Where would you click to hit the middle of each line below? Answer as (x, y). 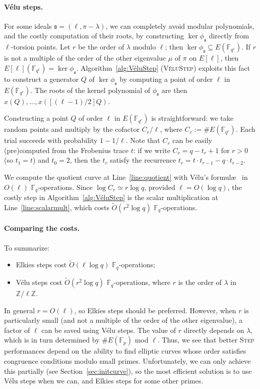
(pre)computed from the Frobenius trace (67, 150)
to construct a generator (41, 79)
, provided (160, 187)
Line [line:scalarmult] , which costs (57, 207)
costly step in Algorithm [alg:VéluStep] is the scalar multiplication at (111, 197)
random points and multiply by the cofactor (72, 129)
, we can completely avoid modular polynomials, (180, 26)
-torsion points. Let (41, 47)
